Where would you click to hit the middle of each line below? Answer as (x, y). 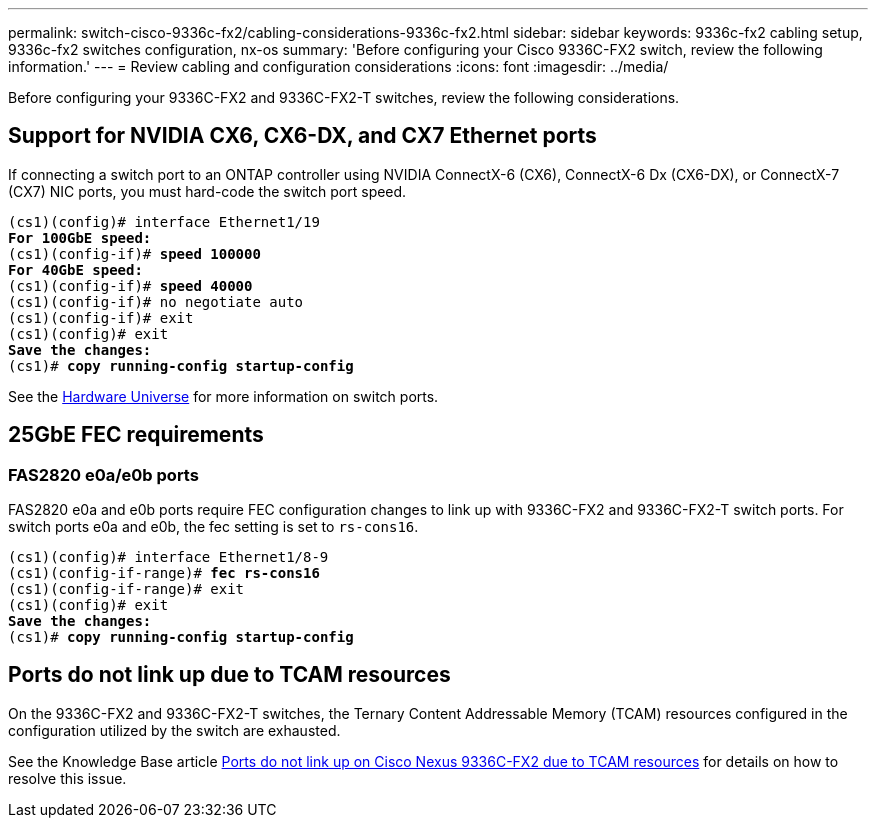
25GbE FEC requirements (136, 435)
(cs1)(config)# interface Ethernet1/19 (164, 221)
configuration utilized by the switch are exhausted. (174, 730)
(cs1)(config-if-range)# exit (126, 589)
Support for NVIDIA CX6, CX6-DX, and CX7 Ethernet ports (302, 136)
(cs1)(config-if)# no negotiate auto (156, 301)
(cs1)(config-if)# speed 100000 (134, 253)
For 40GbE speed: (75, 269)
